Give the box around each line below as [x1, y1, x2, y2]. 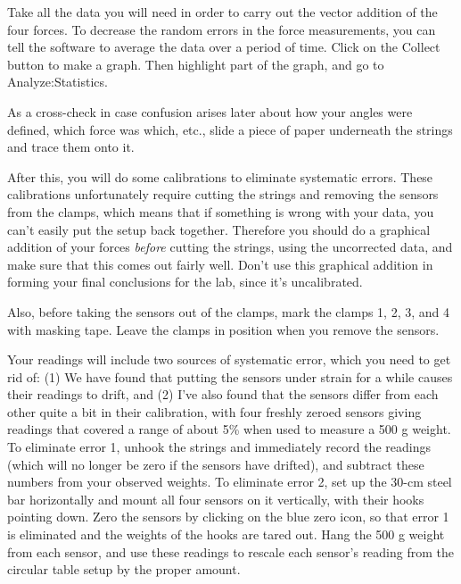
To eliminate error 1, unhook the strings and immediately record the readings [7, 438, 431, 456]
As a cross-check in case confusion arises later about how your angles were [7, 102, 413, 121]
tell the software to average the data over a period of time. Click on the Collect [7, 38, 440, 56]
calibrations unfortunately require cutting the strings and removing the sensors [7, 185, 439, 204]
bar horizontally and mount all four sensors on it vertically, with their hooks [7, 489, 424, 508]
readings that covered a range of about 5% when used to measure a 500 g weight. [7, 420, 451, 438]
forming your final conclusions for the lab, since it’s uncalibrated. [7, 272, 363, 291]
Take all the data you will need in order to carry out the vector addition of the [7, 3, 438, 21]
